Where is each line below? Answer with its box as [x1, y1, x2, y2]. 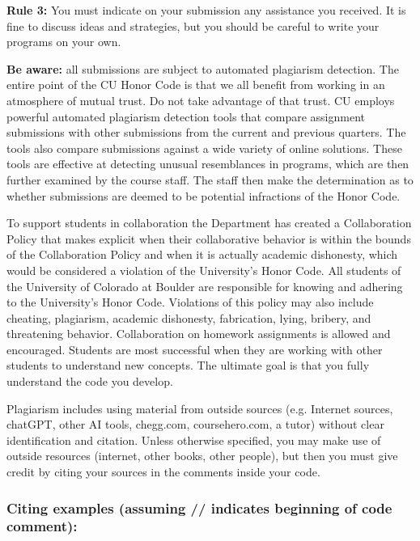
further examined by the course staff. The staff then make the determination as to [6, 171, 414, 188]
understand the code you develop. [6, 373, 173, 390]
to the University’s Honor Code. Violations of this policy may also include [6, 294, 374, 311]
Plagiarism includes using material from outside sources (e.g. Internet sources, [6, 399, 393, 416]
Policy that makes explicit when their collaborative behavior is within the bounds [6, 230, 411, 247]
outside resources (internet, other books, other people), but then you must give [6, 447, 398, 464]
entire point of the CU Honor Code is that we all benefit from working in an [6, 76, 385, 93]
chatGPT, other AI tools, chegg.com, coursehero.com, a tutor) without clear [6, 416, 384, 433]
